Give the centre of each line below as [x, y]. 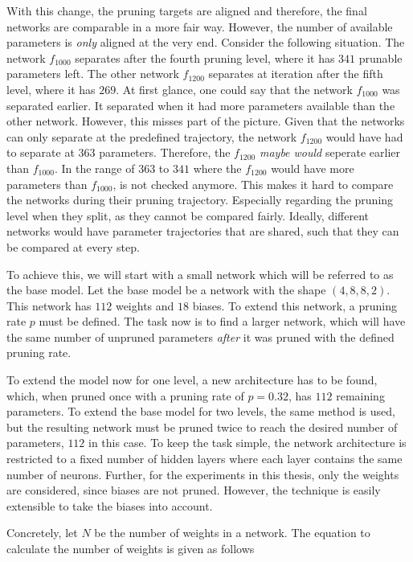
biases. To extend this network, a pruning [294, 305]
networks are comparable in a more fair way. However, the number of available [200, 26]
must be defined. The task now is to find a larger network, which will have [222, 321]
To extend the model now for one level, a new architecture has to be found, [192, 380]
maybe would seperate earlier [330, 152]
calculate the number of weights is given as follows [131, 548]
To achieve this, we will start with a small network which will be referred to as [200, 274]
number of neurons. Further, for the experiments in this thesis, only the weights [203, 474]
